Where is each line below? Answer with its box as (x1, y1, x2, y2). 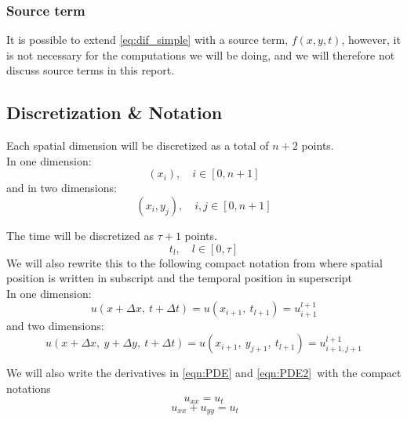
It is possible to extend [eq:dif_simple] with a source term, (6, 31, 289, 48)
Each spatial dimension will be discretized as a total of (6, 137, 269, 154)
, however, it (341, 31, 401, 48)
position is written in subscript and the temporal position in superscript (6, 270, 353, 286)
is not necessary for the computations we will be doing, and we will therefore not (6, 46, 395, 63)
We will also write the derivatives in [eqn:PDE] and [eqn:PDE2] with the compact (6, 365, 402, 381)
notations (6, 379, 51, 396)
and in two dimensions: (6, 180, 117, 196)
